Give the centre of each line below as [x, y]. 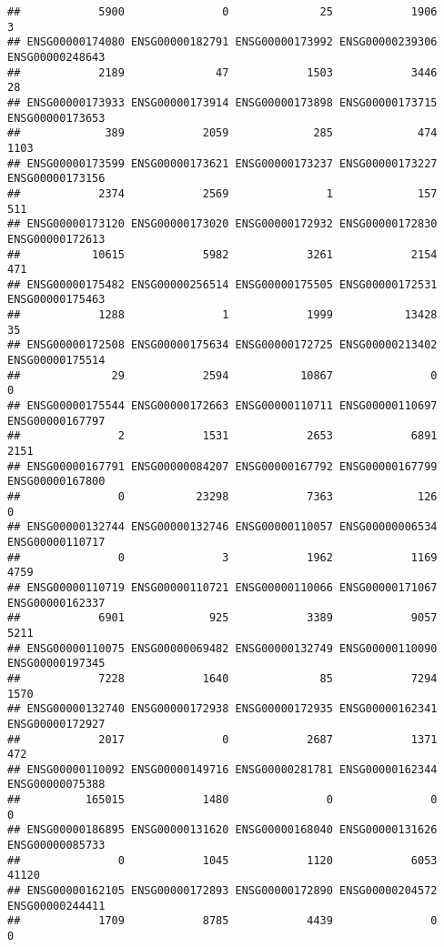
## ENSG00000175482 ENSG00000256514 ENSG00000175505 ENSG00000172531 [222, 284]
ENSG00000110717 [56, 542]
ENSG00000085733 [56, 846]
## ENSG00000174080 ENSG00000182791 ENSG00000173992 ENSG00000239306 [222, 42]
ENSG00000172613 [56, 239]
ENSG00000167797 [56, 421]
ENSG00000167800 [56, 482]
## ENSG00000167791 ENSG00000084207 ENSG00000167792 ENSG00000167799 [222, 466]
